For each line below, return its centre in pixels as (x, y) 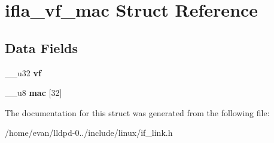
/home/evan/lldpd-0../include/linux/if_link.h (89, 133)
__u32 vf (23, 72)
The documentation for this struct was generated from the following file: (137, 112)
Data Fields (42, 47)
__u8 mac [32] (34, 93)
